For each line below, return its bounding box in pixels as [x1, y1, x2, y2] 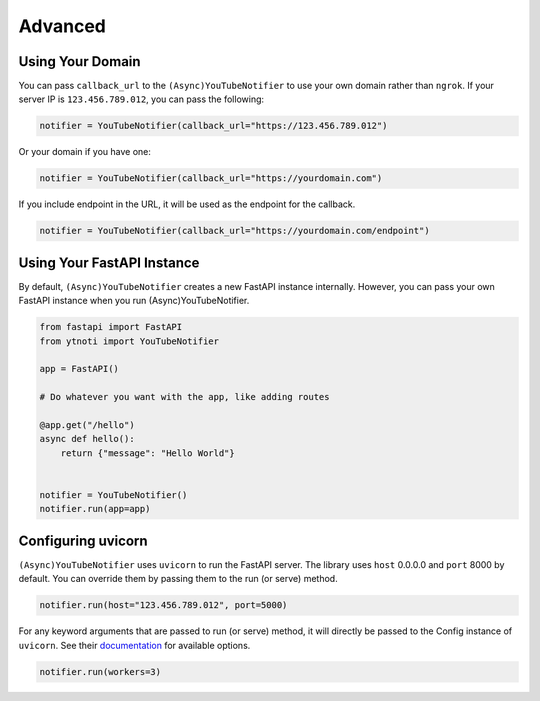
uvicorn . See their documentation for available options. [18, 639, 251, 651]
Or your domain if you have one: [18, 146, 152, 158]
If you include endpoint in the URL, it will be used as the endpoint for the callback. [18, 198, 356, 210]
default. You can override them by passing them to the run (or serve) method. [18, 573, 339, 585]
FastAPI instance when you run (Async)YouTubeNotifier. [18, 295, 250, 307]
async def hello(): [39, 433, 135, 445]
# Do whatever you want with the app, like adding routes [39, 391, 330, 403]
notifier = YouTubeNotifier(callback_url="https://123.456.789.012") [39, 120, 388, 132]
